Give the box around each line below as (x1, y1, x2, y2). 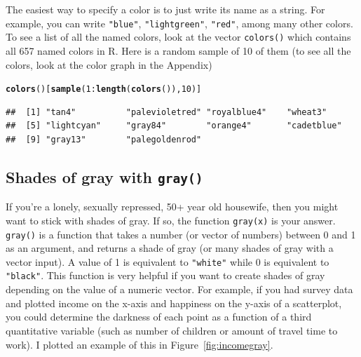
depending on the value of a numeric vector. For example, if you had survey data (6, 282, 353, 297)
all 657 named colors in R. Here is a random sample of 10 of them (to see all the (6, 43, 351, 58)
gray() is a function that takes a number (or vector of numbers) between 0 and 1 (6, 227, 356, 241)
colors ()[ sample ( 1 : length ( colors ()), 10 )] (6, 84, 202, 95)
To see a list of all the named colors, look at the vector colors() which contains (6, 29, 351, 44)
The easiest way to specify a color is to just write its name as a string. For (6, 2, 325, 16)
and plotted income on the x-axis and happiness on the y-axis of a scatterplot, (6, 295, 342, 310)
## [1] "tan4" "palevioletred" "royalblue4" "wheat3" (6, 107, 327, 117)
